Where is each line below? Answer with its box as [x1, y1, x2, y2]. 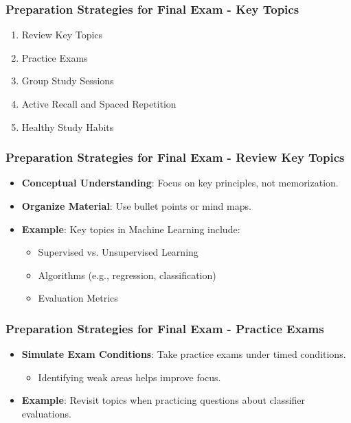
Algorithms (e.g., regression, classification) [38, 267, 216, 282]
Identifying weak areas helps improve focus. [38, 370, 221, 384]
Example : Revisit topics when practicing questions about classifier [21, 393, 306, 407]
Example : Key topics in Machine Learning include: [21, 221, 240, 236]
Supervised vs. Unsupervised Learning [38, 245, 199, 259]
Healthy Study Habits [21, 119, 114, 134]
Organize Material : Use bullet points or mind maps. [21, 199, 251, 213]
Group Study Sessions [21, 73, 114, 88]
